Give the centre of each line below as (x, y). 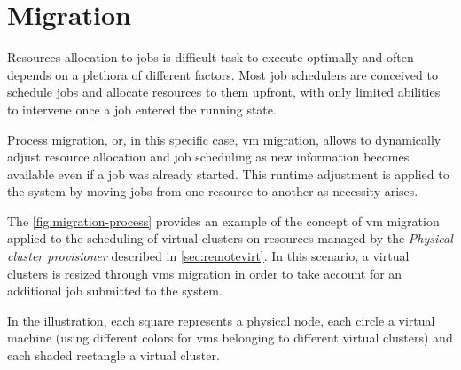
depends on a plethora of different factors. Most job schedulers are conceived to (223, 74)
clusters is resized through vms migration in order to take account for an (205, 273)
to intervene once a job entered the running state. (142, 109)
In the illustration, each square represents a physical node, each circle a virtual (221, 320)
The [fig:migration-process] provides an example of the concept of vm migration (223, 220)
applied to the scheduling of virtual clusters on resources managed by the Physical (230, 238)
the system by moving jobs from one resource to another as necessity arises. (213, 191)
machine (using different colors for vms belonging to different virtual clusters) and (230, 338)
